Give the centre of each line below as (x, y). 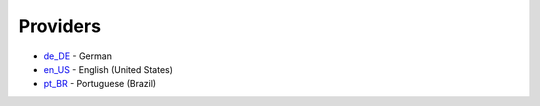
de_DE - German (77, 56)
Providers (60, 26)
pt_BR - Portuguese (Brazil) (100, 84)
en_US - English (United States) (108, 69)
